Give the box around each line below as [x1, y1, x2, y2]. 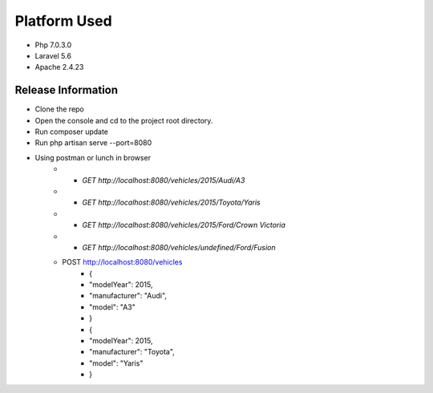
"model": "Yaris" [89, 358, 144, 368]
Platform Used [14, 12, 112, 30]
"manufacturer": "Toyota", [89, 347, 176, 357]
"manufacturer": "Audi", [89, 291, 168, 301]
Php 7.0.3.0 [34, 40, 72, 50]
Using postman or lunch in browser [34, 152, 152, 162]
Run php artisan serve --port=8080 [34, 138, 152, 148]
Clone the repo [34, 104, 84, 114]
